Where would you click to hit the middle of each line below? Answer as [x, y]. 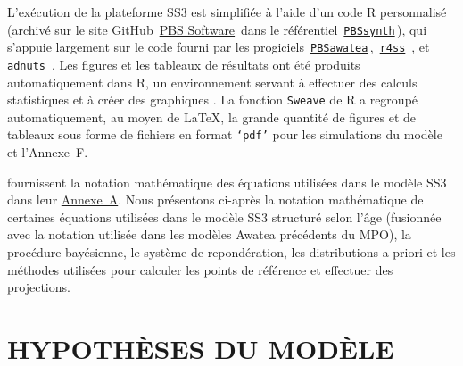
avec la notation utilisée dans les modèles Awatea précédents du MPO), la [209, 234]
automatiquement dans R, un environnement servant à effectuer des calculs [212, 82]
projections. [39, 287]
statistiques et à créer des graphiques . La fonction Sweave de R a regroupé [213, 100]
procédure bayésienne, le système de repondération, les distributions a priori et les [231, 252]
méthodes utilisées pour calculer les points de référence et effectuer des [200, 269]
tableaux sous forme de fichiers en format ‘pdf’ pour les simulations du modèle [225, 134]
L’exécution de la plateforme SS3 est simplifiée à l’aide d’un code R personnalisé [227, 12]
